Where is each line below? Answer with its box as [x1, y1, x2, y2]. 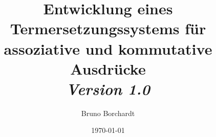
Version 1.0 [66, 78, 150, 99]
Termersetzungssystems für [10, 18, 206, 39]
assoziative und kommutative [4, 38, 212, 59]
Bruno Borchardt [81, 107, 135, 118]
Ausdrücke [70, 58, 146, 79]
